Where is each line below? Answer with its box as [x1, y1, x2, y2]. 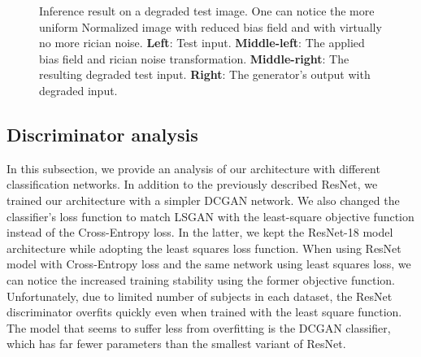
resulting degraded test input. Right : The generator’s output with [39, 66, 371, 83]
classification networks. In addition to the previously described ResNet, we [7, 176, 378, 193]
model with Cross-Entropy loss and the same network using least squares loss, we [7, 255, 411, 272]
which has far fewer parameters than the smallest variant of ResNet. [7, 335, 346, 352]
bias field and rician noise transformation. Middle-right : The [39, 50, 349, 67]
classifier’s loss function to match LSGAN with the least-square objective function [7, 207, 414, 224]
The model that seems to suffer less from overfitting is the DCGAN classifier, [7, 319, 391, 336]
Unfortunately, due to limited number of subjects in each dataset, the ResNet [7, 287, 393, 304]
